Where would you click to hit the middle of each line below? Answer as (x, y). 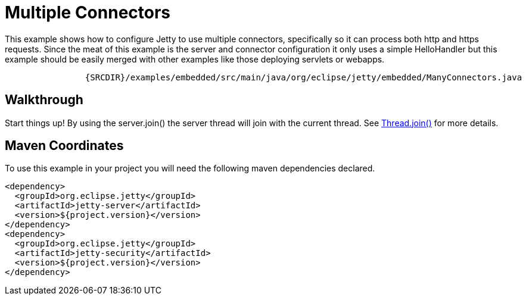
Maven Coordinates (64, 146)
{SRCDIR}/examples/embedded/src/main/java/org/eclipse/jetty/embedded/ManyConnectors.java (304, 77)
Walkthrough (44, 100)
